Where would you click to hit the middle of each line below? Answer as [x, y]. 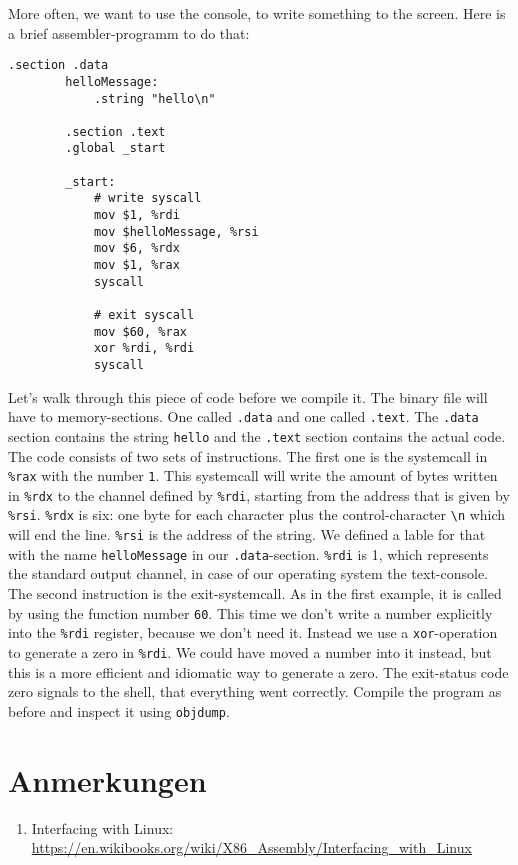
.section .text [115, 131]
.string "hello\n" [154, 98]
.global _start [115, 148]
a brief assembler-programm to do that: [129, 32]
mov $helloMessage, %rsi [176, 231]
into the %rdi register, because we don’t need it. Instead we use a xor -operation [253, 632]
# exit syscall [144, 315]
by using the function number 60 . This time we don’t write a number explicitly [250, 612]
